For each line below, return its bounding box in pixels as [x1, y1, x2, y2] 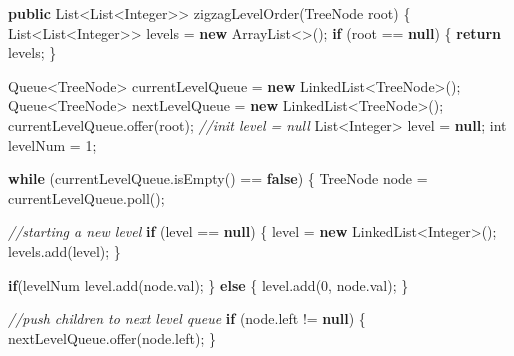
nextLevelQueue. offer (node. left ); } [8, 327, 216, 348]
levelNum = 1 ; [8, 134, 97, 155]
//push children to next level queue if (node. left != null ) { [8, 308, 366, 329]
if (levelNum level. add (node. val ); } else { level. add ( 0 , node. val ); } [8, 274, 409, 295]
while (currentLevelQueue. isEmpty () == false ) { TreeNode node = [8, 168, 428, 189]
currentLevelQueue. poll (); [8, 187, 165, 208]
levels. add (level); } [8, 240, 121, 261]
